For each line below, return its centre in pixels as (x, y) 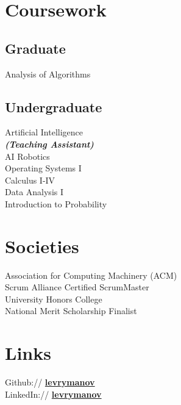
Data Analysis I (34, 192)
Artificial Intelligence (44, 132)
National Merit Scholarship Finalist (71, 311)
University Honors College (54, 299)
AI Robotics (27, 156)
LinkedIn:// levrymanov (53, 394)
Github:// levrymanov (50, 382)
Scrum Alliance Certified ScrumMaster (77, 287)
